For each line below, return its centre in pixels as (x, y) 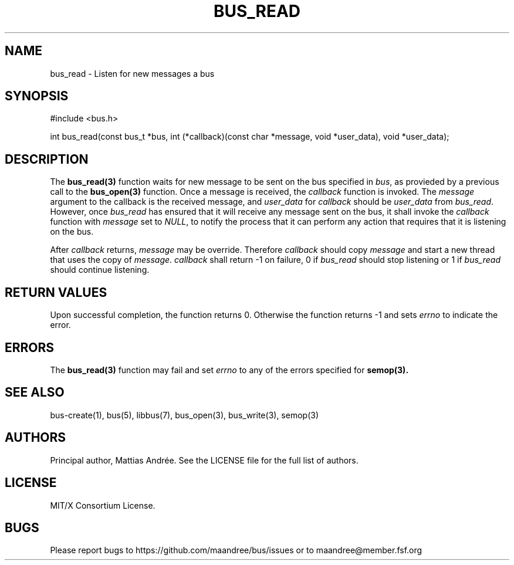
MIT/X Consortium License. (103, 505)
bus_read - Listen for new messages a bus (132, 73)
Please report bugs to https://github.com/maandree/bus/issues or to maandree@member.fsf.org (236, 550)
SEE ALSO (35, 393)
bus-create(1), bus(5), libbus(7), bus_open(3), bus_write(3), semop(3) (184, 415)
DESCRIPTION (47, 159)
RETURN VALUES (56, 292)
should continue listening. (100, 270)
